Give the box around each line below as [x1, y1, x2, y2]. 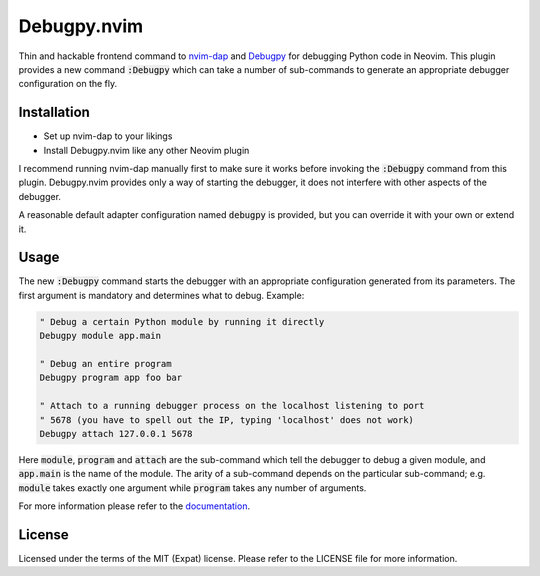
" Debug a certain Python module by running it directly [39, 316, 325, 327]
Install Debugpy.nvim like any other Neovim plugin [43, 144, 250, 156]
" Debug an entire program [39, 358, 172, 370]
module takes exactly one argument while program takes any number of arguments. [18, 481, 367, 494]
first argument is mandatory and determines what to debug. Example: [18, 289, 305, 301]
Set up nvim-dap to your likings [43, 130, 173, 142]
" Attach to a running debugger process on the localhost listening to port [39, 400, 425, 412]
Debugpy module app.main [39, 330, 162, 342]
